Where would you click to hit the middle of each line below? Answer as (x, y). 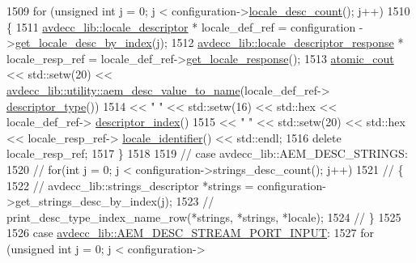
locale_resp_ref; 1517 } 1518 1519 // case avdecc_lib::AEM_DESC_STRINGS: (207, 153)
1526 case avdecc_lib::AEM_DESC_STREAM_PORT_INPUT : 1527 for (191, 233)
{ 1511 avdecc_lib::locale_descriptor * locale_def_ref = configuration (181, 26)
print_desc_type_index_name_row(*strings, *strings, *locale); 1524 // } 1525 (204, 216)
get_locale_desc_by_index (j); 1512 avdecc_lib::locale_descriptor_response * (209, 42)
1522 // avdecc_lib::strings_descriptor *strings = (130, 185)
